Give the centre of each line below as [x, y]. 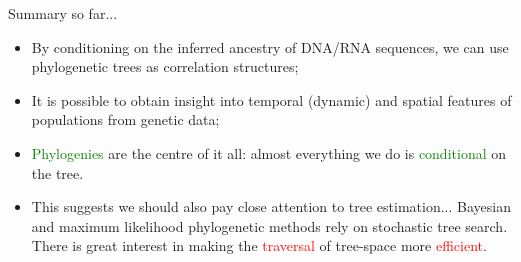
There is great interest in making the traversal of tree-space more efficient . [259, 245]
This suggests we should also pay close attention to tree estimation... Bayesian [271, 206]
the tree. [57, 172]
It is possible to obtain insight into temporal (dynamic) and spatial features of [271, 99]
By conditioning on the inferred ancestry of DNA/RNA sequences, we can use [270, 46]
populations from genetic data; [125, 119]
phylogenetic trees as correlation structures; [165, 66]
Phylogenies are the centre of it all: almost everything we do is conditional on [269, 152]
